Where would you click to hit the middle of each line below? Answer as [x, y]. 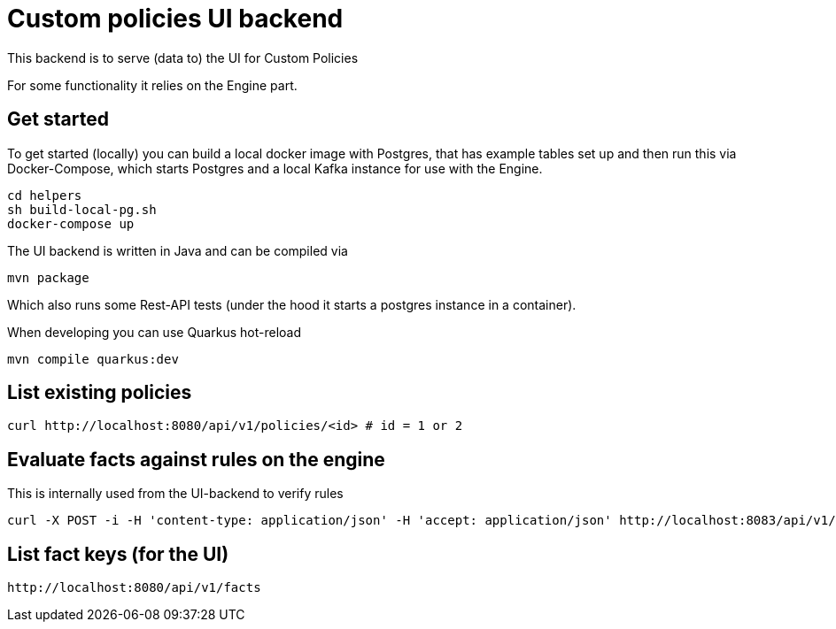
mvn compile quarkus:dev [93, 359]
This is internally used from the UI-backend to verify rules [175, 494]
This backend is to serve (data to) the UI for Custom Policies [183, 58]
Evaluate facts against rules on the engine [196, 459]
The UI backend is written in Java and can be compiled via [178, 250]
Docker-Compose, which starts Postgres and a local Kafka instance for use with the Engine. [275, 168]
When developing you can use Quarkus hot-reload [154, 332]
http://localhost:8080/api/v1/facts [134, 588]
